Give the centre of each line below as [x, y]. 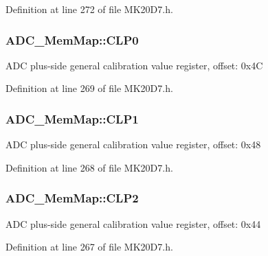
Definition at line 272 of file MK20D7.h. [89, 9]
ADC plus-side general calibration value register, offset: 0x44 [133, 223]
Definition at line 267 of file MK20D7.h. [89, 247]
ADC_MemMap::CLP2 [72, 198]
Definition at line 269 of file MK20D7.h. [89, 88]
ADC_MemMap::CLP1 [72, 118]
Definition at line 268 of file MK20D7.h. [89, 167]
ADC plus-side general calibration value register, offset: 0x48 [133, 144]
